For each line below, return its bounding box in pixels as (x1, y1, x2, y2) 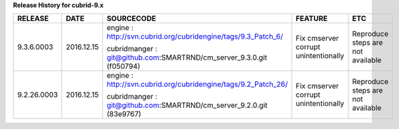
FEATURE (295, 14, 328, 24)
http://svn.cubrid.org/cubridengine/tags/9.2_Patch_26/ (106, 79, 288, 89)
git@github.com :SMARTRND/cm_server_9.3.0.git (106, 53, 268, 62)
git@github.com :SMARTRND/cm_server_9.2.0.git (106, 100, 268, 110)
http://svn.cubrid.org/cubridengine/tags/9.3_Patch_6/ (106, 32, 284, 41)
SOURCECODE (106, 14, 157, 24)
